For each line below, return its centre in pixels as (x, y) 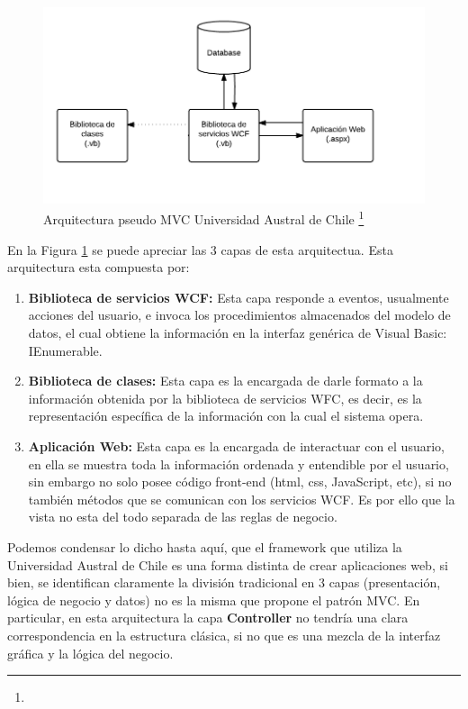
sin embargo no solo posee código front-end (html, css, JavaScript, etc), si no (240, 482)
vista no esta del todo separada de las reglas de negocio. (183, 517)
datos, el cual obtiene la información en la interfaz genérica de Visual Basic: (238, 333)
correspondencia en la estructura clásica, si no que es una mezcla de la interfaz (224, 635)
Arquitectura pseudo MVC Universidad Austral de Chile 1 (204, 218)
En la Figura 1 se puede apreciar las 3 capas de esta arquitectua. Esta (200, 249)
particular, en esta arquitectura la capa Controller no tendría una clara (208, 618)
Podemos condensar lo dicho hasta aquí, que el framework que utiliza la (205, 547)
